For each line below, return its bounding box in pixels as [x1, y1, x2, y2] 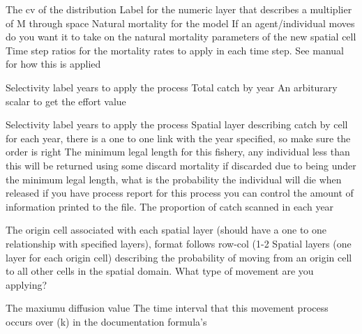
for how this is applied [6, 56, 101, 71]
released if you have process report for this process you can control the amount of [6, 185, 354, 200]
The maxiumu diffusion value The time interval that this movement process [6, 301, 329, 315]
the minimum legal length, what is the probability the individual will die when [6, 172, 342, 186]
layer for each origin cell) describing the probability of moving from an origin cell [6, 250, 352, 264]
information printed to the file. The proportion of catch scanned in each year [6, 199, 334, 213]
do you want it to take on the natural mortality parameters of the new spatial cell [6, 29, 356, 44]
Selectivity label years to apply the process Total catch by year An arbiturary [6, 79, 338, 94]
